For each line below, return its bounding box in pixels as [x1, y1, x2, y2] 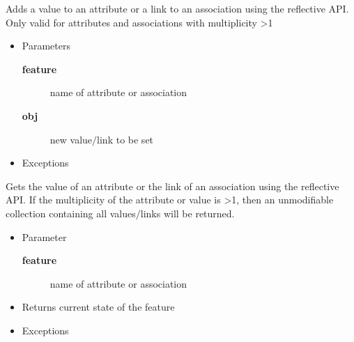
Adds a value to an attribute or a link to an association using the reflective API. [6, 1, 349, 15]
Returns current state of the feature [22, 300, 175, 314]
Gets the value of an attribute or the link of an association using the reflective [6, 178, 339, 193]
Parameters [22, 38, 70, 53]
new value [49, 132, 93, 146]
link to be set [97, 132, 154, 146]
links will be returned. [140, 205, 235, 220]
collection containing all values [6, 205, 136, 220]
